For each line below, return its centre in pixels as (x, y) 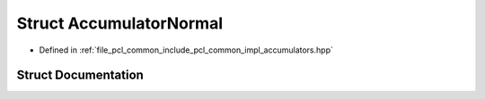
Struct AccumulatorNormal (120, 23)
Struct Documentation (80, 75)
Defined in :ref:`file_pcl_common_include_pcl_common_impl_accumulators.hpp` (186, 50)
